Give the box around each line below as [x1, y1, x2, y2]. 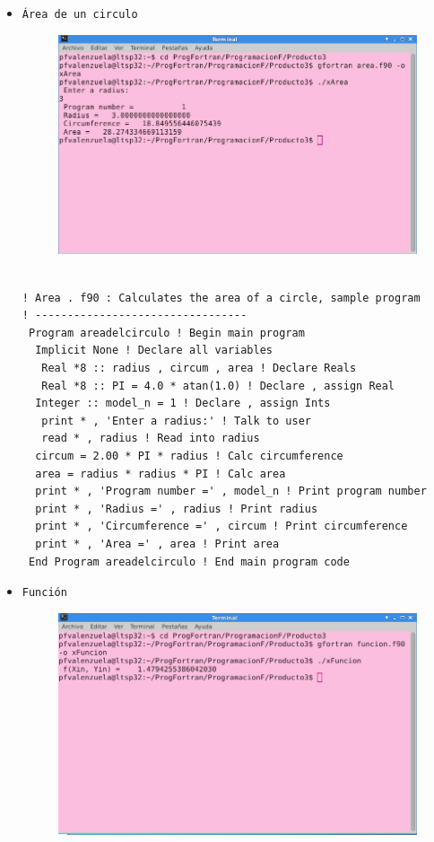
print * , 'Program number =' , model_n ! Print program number [35, 485, 427, 498]
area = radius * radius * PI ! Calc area [35, 467, 286, 480]
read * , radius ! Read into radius [41, 432, 260, 445]
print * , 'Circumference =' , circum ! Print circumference [35, 520, 408, 533]
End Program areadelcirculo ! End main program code [28, 555, 350, 568]
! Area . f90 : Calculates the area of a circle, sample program [22, 291, 421, 304]
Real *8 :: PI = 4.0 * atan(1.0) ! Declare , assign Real [41, 379, 395, 392]
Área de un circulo [22, 8, 138, 21]
